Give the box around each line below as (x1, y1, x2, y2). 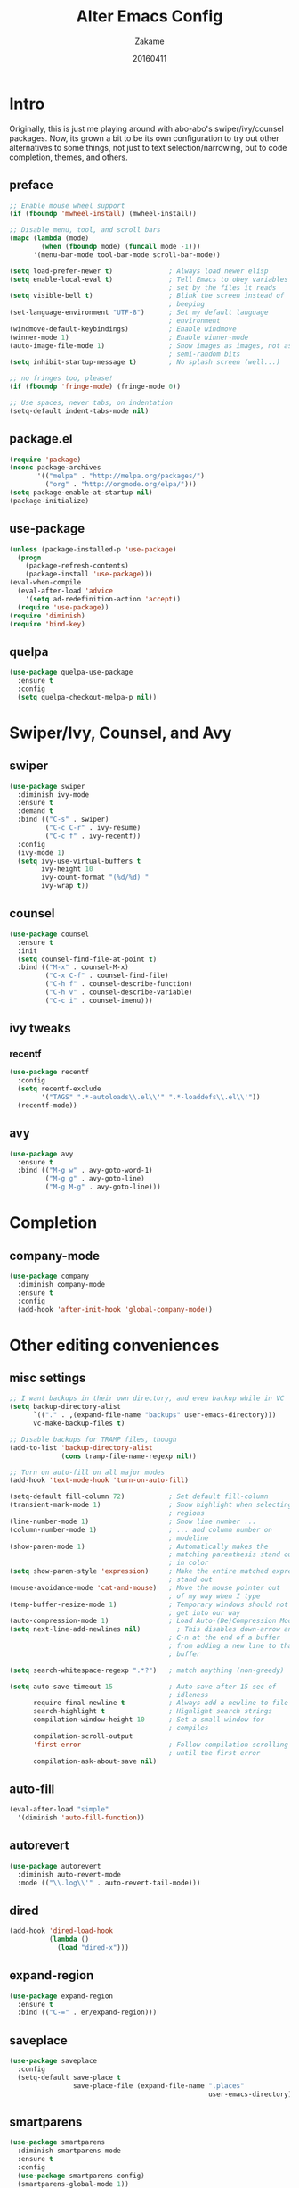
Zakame (134, 36, 165, 46)
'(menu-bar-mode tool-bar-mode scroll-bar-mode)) (32, 250, 221, 260)
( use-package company (9, 1272, 90, 1280)
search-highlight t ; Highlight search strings (32, 1707, 273, 1716)
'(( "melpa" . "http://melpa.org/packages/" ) (36, 471, 205, 481)
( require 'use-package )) (17, 602, 109, 612)
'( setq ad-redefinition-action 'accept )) (25, 594, 181, 603)
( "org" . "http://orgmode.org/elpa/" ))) (44, 480, 198, 489)
